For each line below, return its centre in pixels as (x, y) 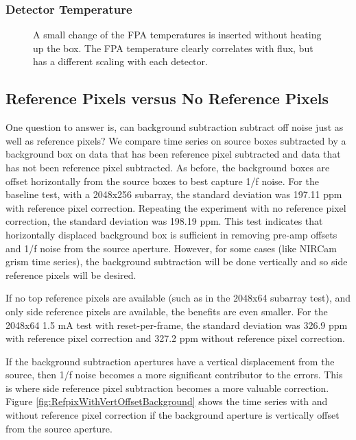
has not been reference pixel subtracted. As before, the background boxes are (168, 167)
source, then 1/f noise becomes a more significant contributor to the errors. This (174, 375)
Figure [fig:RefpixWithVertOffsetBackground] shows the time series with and (167, 401)
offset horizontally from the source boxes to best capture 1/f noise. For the (162, 181)
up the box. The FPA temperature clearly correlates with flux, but (173, 48)
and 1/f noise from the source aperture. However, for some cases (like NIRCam (171, 248)
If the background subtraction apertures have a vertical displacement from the (170, 361)
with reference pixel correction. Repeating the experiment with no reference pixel (176, 207)
